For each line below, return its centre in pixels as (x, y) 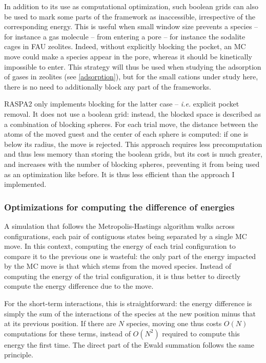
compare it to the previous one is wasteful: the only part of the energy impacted (130, 256)
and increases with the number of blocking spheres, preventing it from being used (132, 164)
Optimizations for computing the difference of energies (119, 207)
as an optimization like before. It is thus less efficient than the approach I (119, 174)
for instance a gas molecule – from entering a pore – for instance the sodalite (125, 36)
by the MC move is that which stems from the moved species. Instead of (118, 266)
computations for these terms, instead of (67, 333)
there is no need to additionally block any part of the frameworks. (108, 86)
